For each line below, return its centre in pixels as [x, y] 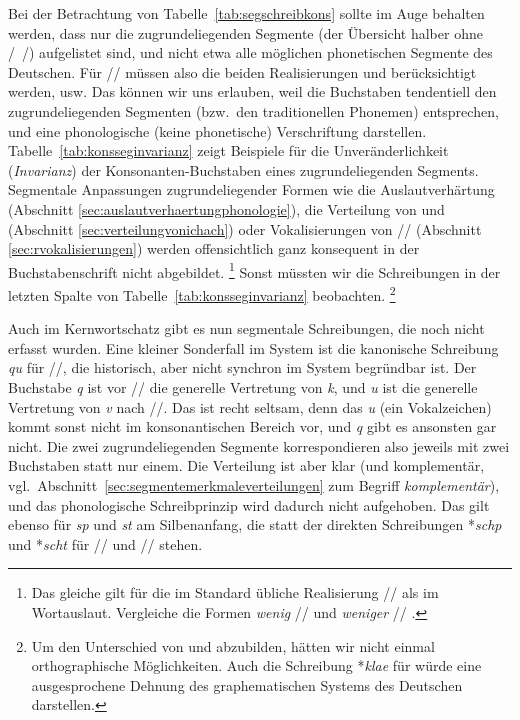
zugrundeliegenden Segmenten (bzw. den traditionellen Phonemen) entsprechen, [253, 110]
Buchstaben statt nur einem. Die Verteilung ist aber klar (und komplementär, [246, 465]
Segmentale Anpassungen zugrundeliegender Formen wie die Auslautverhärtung [251, 189]
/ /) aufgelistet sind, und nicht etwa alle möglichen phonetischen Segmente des [250, 52]
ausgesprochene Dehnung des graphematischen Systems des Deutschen [247, 684]
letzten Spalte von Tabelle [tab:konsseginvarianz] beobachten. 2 [202, 293]
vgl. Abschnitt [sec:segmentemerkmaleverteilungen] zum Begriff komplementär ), [254, 484]
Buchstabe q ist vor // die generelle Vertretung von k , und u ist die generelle [243, 387]
